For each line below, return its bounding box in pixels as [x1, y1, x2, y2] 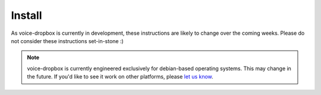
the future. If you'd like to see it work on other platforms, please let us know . [27, 73, 213, 80]
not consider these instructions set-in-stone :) [11, 37, 124, 44]
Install [11, 9, 42, 22]
